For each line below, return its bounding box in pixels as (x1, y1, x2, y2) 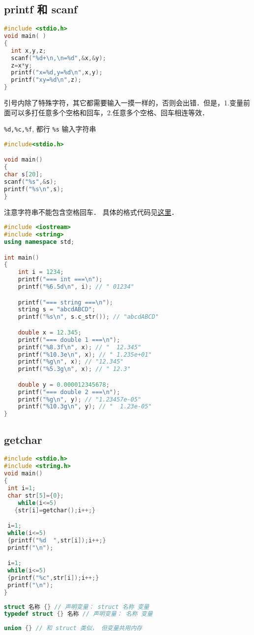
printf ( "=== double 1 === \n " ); (18, 336, 120, 343)
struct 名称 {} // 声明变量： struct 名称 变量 (4, 603, 149, 610)
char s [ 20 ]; (4, 171, 43, 178)
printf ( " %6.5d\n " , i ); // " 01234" (18, 283, 134, 291)
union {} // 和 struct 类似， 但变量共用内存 (4, 625, 142, 632)
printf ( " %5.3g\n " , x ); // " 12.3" (18, 366, 131, 373)
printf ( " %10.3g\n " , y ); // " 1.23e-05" (18, 403, 152, 410)
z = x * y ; (11, 62, 32, 69)
